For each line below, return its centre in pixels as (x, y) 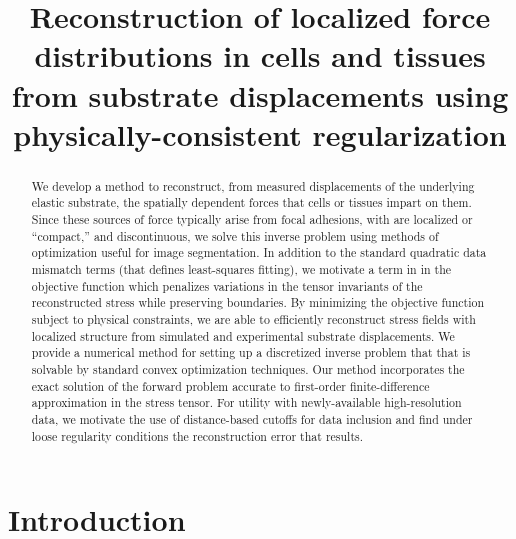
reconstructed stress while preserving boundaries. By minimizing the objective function (258, 302)
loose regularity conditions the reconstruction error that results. (197, 435)
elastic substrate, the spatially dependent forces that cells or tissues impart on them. (251, 202)
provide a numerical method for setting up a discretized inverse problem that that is (251, 352)
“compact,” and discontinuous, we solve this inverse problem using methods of (235, 235)
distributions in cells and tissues (260, 55)
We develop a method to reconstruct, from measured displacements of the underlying (253, 185)
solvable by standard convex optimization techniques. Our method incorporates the (248, 368)
